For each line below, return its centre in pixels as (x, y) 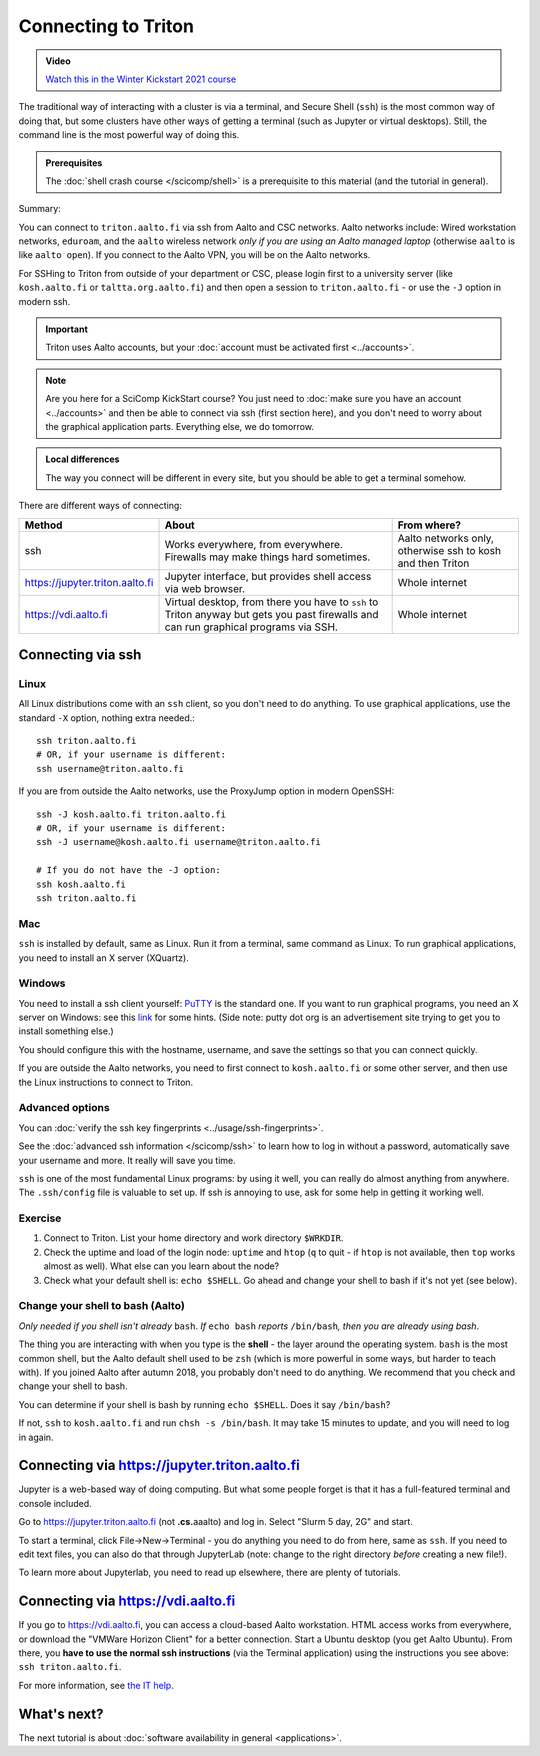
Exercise (40, 1218)
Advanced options (64, 1108)
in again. (36, 1437)
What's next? (61, 1713)
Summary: (40, 209)
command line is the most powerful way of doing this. (129, 135)
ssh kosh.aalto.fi (81, 884)
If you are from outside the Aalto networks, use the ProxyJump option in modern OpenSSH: (206, 791)
